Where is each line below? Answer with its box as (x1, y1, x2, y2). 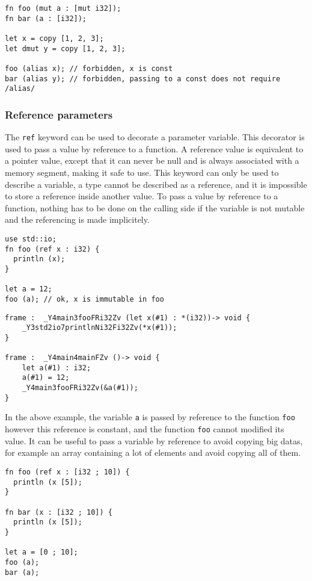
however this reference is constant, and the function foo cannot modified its (5, 423, 284, 435)
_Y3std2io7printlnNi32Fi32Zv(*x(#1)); (22, 323, 177, 332)
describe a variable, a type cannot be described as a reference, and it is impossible (5, 178, 307, 190)
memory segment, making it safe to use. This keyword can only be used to (5, 166, 279, 178)
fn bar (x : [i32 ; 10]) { (5, 508, 112, 517)
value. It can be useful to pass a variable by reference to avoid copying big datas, (5, 434, 303, 447)
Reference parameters (5, 107, 113, 122)
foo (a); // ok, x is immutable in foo (5, 294, 164, 303)
